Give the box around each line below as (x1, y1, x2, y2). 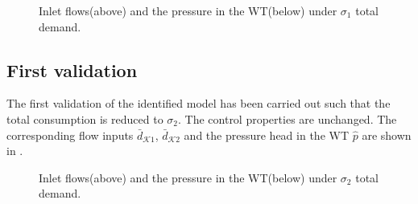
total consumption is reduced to (6, 110, 163, 127)
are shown (362, 126, 412, 143)
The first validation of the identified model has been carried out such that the (6, 95, 391, 112)
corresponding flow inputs (6, 126, 134, 143)
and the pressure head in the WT (184, 126, 350, 143)
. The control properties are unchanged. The (178, 110, 397, 127)
